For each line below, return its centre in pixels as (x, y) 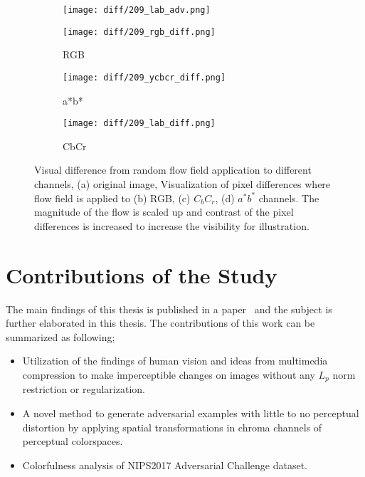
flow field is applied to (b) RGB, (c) (112, 198)
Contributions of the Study (142, 274)
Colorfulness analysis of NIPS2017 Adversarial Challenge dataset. (165, 465)
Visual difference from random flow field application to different (173, 170)
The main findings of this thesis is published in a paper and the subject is (169, 309)
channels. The (289, 198)
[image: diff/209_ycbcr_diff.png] (144, 77)
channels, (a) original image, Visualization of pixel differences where (182, 184)
